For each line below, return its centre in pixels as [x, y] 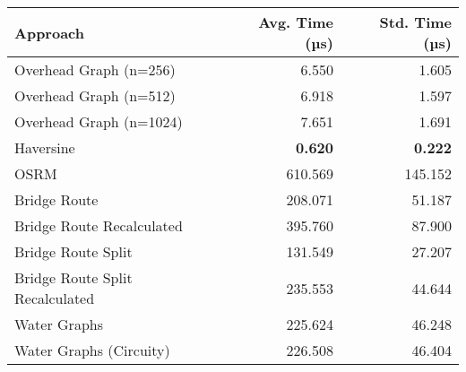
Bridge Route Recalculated [99, 225]
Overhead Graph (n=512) [95, 95]
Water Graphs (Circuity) [92, 350]
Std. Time [415, 22]
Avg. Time [296, 22]
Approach [49, 32]
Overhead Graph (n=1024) [99, 121]
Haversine [45, 147]
